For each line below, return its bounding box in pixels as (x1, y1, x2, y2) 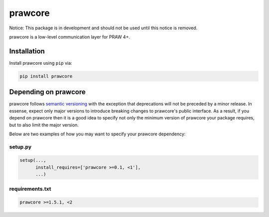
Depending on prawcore (9, 88, 86, 97)
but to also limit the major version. (9, 122, 79, 128)
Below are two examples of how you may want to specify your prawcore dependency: (9, 131, 186, 137)
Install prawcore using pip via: (9, 60, 72, 66)
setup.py (9, 143, 32, 150)
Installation (9, 47, 45, 55)
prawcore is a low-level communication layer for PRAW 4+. (9, 34, 131, 40)
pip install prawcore (19, 73, 73, 79)
